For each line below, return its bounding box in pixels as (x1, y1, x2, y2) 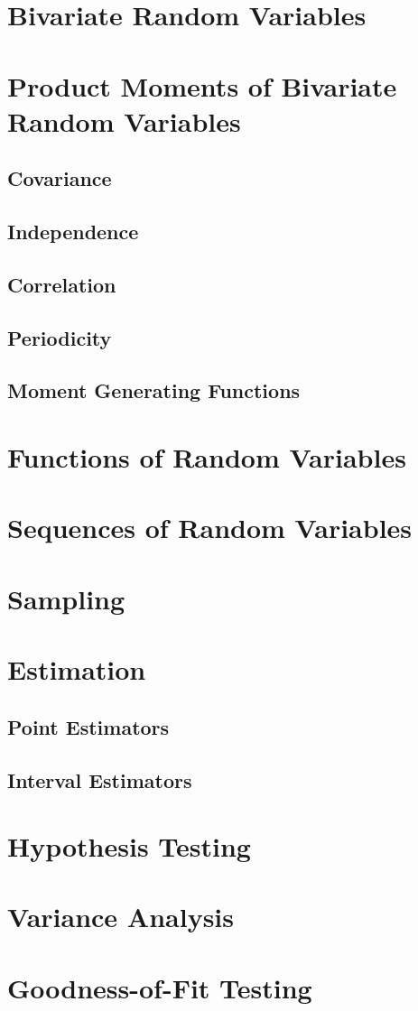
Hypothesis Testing (7, 828, 251, 865)
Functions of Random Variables (7, 439, 406, 476)
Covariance (7, 164, 112, 192)
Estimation (7, 651, 146, 688)
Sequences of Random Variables (7, 509, 413, 546)
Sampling (7, 580, 125, 617)
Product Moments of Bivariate (7, 67, 397, 104)
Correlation (7, 270, 116, 298)
